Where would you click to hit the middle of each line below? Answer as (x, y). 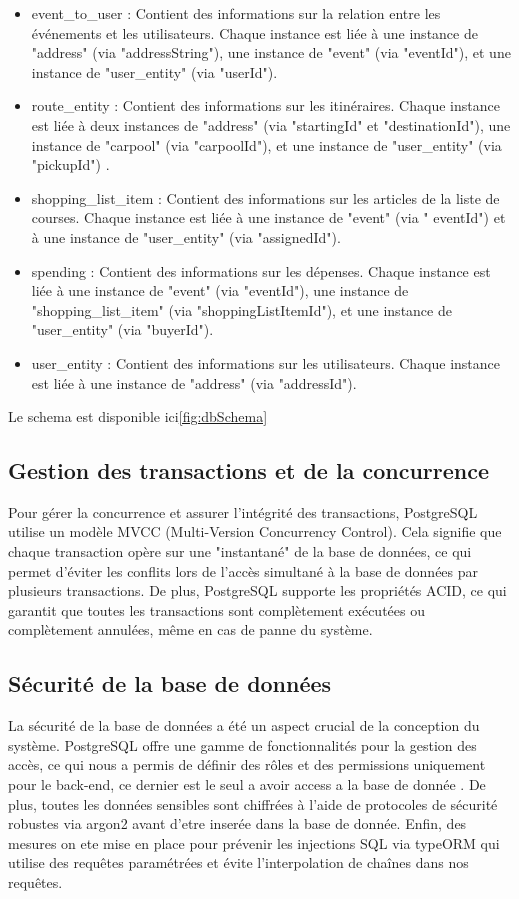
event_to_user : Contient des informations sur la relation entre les (236, 13)
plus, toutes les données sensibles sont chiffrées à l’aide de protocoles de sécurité (253, 803)
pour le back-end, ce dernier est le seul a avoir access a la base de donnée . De (247, 784)
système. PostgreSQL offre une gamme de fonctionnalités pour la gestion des (242, 744)
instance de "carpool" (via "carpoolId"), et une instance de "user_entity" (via (266, 144)
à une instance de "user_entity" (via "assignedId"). (186, 236)
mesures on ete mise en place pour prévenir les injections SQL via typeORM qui (254, 842)
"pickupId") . (70, 164)
